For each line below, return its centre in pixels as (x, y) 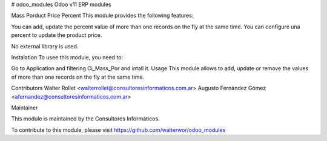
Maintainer (25, 107)
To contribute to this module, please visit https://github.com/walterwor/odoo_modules (118, 130)
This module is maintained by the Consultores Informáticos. (85, 119)
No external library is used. (45, 46)
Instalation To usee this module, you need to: (67, 57)
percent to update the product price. (57, 35)
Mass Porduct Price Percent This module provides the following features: (102, 16)
